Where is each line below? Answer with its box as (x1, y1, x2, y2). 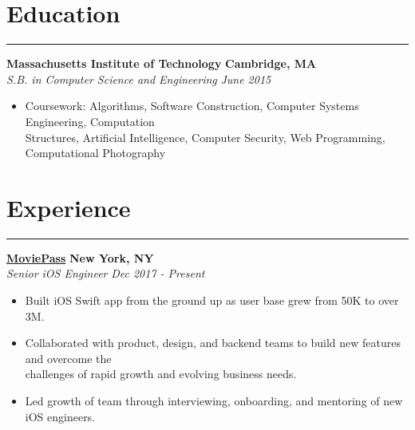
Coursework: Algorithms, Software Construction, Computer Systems (25, 97, 359, 114)
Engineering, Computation (25, 112, 155, 129)
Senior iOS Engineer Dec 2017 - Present (6, 265, 205, 282)
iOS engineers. (25, 408, 96, 424)
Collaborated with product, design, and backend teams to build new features (25, 334, 401, 351)
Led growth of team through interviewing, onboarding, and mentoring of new (25, 392, 403, 408)
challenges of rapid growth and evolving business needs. (25, 365, 297, 382)
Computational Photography (25, 144, 166, 161)
